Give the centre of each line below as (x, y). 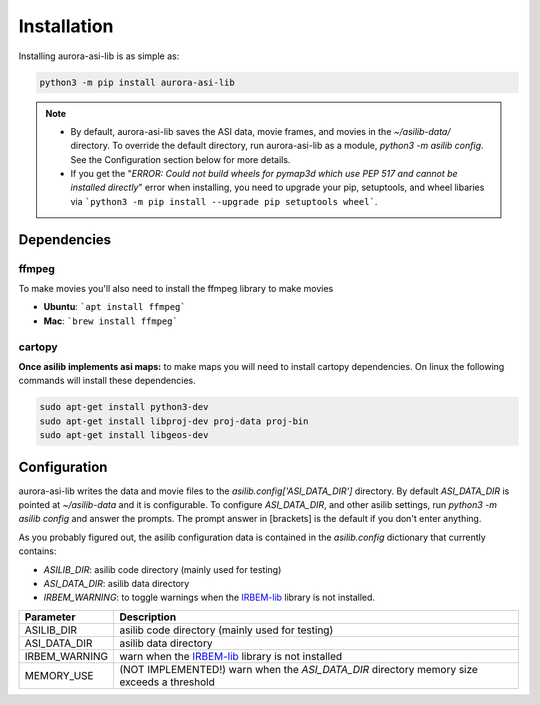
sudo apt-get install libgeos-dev (124, 435)
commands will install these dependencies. (107, 381)
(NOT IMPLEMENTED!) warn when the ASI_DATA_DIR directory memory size (299, 669)
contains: (37, 551)
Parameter (50, 617)
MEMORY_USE (59, 675)
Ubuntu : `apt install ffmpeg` (114, 307)
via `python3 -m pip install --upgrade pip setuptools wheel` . (224, 201)
